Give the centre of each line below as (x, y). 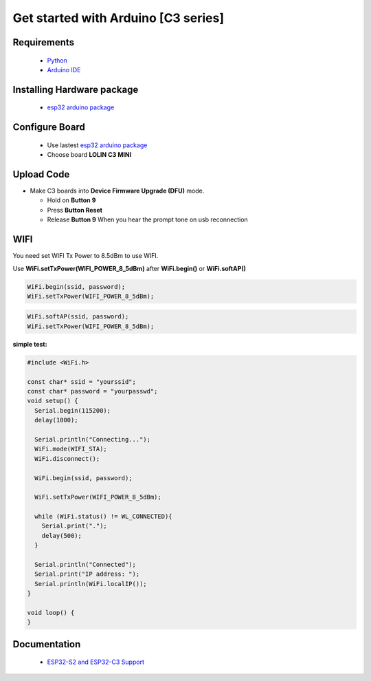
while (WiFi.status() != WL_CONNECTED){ (103, 517)
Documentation (47, 644)
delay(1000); (56, 420)
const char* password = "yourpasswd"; (92, 391)
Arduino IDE (64, 69)
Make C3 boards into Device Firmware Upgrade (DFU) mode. (117, 191)
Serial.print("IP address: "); (87, 574)
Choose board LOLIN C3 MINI (89, 155)
